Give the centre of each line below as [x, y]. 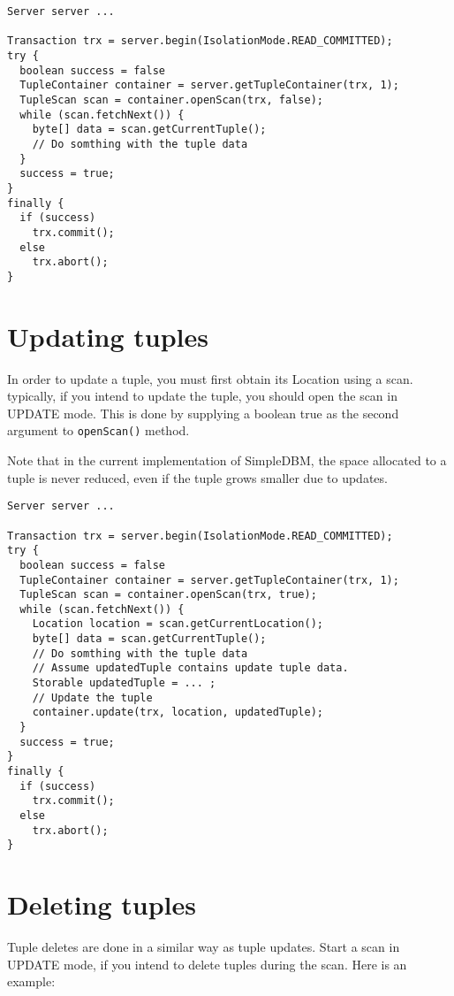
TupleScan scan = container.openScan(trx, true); [168, 595]
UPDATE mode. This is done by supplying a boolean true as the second [203, 413]
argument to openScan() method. [98, 430]
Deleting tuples [102, 904]
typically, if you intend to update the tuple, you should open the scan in [202, 396]
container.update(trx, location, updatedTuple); [178, 713]
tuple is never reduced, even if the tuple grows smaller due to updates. [197, 477]
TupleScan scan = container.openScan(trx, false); [171, 100]
